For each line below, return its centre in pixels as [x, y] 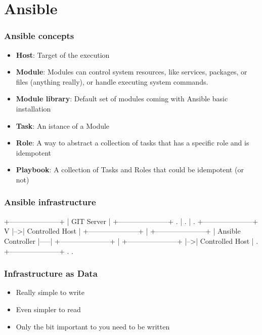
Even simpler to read [48, 309]
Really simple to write [50, 292]
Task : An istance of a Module [63, 125]
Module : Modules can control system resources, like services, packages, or [132, 72]
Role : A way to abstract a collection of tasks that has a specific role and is [133, 143]
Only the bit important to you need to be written [93, 326]
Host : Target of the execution [63, 54]
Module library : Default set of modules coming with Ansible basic [122, 99]
